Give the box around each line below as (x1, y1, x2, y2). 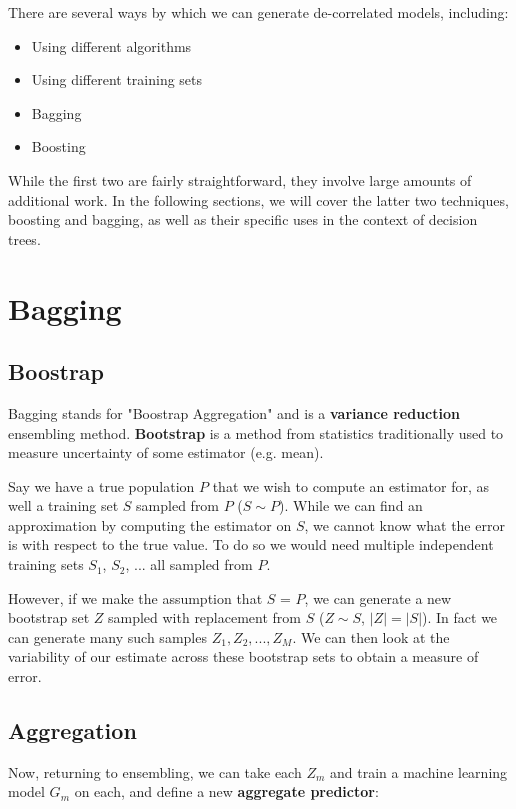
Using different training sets (31, 69, 203, 90)
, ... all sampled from (125, 554, 253, 575)
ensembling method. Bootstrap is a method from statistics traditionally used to (8, 422, 504, 443)
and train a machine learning (330, 761, 508, 782)
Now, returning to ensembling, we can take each (8, 761, 302, 782)
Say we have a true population (8, 475, 195, 496)
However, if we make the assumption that (8, 587, 263, 608)
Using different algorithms (31, 35, 192, 56)
